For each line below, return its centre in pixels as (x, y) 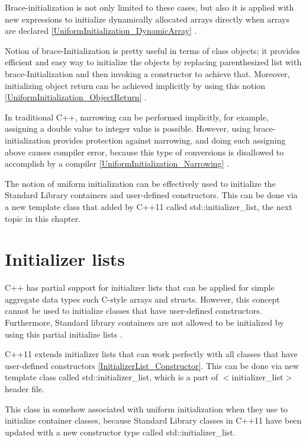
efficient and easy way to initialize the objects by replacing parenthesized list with (153, 62)
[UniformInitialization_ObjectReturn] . (76, 97)
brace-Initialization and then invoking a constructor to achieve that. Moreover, (147, 73)
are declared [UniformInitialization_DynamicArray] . (101, 31)
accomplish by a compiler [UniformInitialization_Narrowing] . (117, 163)
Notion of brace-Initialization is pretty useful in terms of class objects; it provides (152, 50)
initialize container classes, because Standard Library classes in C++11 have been (153, 420)
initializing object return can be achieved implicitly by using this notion (135, 85)
